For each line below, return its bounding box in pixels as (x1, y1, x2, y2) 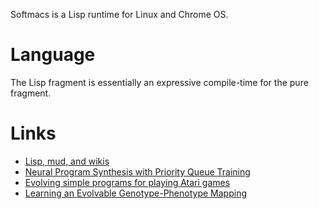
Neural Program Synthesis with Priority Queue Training (24, 165, 251, 178)
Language (10, 44, 96, 66)
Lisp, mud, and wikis (24, 155, 110, 167)
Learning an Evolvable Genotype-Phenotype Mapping (24, 187, 247, 199)
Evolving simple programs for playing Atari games (24, 176, 231, 188)
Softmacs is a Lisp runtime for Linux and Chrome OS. (10, 9, 229, 20)
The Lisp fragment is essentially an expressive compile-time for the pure (10, 76, 309, 88)
